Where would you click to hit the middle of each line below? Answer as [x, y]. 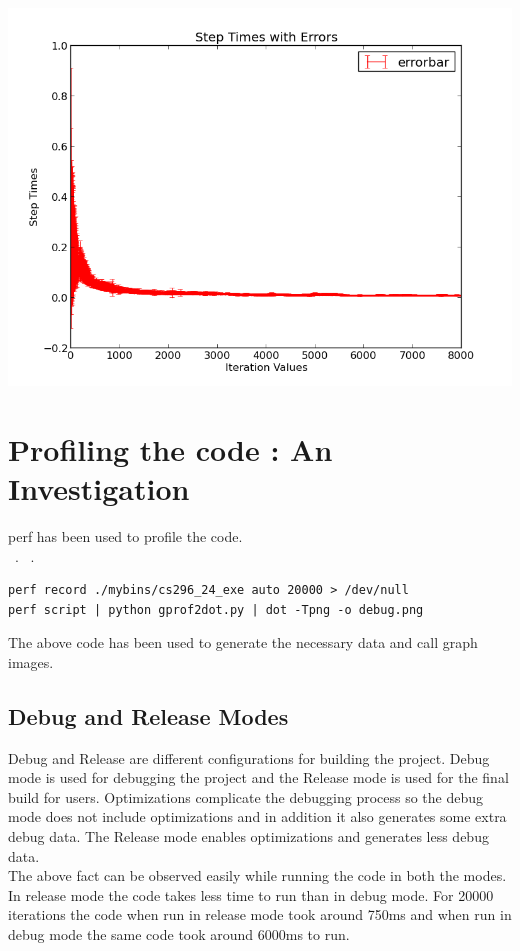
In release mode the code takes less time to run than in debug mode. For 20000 [251, 894]
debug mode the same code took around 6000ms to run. [179, 934]
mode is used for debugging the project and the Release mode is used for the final [258, 777]
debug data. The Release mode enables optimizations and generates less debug [248, 836]
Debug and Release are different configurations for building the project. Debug [249, 757]
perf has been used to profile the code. [125, 535]
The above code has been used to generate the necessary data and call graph [243, 642]
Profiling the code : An [170, 448]
